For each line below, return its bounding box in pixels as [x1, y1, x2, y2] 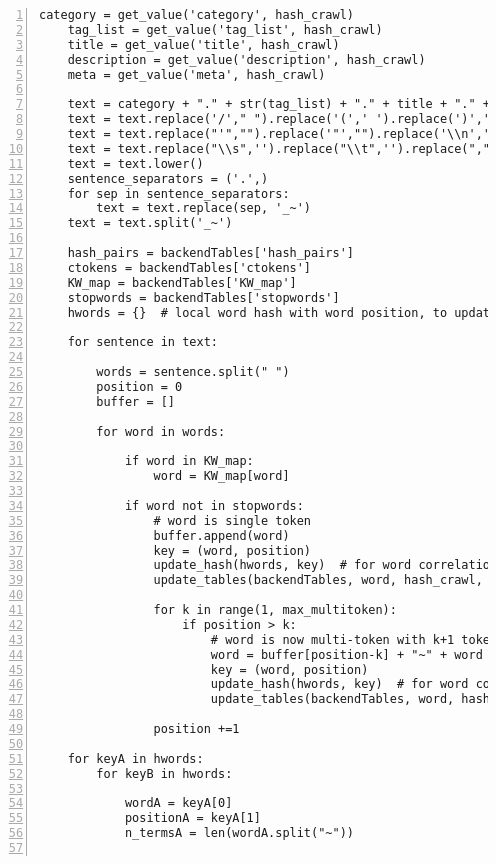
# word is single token [153, 513, 312, 528]
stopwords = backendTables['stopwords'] [67, 290, 340, 305]
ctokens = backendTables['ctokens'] [67, 260, 312, 275]
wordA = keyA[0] [124, 796, 233, 811]
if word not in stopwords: [124, 498, 304, 513]
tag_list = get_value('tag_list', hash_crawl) [67, 22, 383, 37]
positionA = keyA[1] [124, 811, 261, 826]
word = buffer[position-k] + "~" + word [210, 647, 483, 662]
